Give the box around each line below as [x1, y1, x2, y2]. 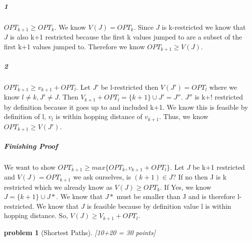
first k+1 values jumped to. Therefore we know [4, 41, 145, 51]
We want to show [4, 161, 56, 172]
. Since [134, 21, 154, 32]
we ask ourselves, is [73, 172, 131, 182]
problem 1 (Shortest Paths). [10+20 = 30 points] [4, 227, 156, 237]
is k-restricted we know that [161, 21, 246, 32]
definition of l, [4, 111, 46, 121]
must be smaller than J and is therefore [116, 191, 235, 201]
